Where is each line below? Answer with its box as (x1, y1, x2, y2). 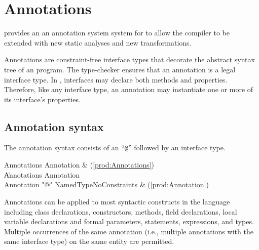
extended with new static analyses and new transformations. (4, 37, 192, 48)
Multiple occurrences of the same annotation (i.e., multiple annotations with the (4, 226, 253, 236)
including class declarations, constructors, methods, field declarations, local (4, 206, 237, 217)
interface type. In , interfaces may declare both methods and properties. (4, 74, 228, 85)
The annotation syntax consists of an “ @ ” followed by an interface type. (4, 142, 226, 153)
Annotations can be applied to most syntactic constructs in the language (4, 196, 230, 206)
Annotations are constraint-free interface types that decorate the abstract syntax (4, 54, 255, 65)
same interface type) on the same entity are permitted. (4, 236, 174, 246)
